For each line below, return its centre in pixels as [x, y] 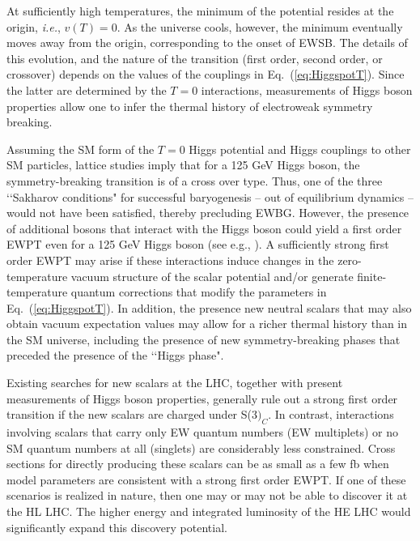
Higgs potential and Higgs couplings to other [300, 149]
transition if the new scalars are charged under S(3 [132, 414]
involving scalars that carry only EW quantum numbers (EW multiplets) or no [202, 432]
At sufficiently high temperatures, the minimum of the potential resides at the [200, 11]
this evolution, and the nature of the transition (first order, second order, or [195, 58]
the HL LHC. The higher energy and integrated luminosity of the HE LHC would [209, 511]
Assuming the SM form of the [81, 149]
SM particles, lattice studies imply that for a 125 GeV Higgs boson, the [183, 165]
